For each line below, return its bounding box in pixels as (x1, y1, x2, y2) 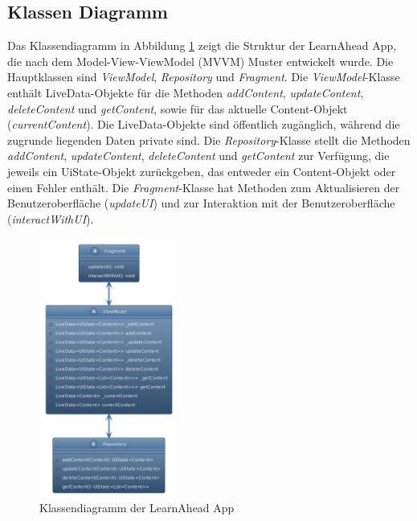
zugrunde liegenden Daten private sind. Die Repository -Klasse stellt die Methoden (7, 131, 411, 148)
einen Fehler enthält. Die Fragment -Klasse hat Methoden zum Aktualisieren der (7, 178, 400, 195)
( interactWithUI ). (7, 210, 94, 227)
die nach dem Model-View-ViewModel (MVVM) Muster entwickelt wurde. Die (7, 52, 394, 69)
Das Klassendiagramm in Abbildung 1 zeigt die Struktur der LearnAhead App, (7, 37, 397, 54)
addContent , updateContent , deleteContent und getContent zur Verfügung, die (7, 147, 390, 164)
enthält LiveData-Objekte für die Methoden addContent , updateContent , (7, 84, 364, 101)
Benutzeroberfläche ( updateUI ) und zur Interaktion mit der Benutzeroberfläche (7, 195, 395, 211)
